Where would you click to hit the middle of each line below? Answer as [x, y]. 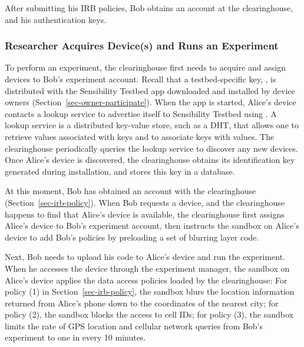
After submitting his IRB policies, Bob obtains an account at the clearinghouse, [149, 8]
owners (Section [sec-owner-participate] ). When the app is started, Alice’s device [151, 102]
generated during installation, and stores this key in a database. [120, 171]
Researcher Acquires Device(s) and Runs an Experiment [142, 46]
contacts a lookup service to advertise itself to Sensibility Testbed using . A [141, 113]
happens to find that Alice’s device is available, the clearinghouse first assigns [145, 214]
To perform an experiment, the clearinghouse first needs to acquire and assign [146, 67]
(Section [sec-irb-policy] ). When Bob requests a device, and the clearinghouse [145, 202]
